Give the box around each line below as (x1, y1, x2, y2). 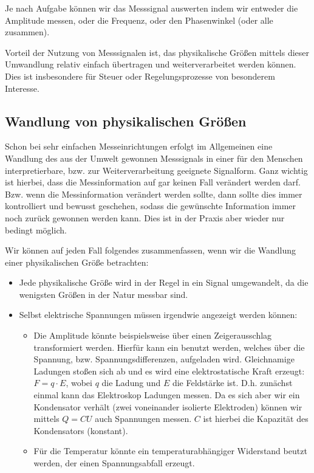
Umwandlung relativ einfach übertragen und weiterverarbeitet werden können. (5, 58, 296, 71)
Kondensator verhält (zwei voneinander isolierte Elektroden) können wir (33, 400, 302, 413)
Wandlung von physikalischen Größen (5, 111, 247, 130)
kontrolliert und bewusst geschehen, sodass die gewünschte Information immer (5, 199, 296, 212)
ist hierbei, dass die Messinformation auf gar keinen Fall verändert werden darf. (5, 176, 301, 188)
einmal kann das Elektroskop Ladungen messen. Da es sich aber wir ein (33, 388, 300, 401)
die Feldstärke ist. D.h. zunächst (172, 376, 293, 389)
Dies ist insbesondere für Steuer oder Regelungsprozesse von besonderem (5, 69, 275, 82)
